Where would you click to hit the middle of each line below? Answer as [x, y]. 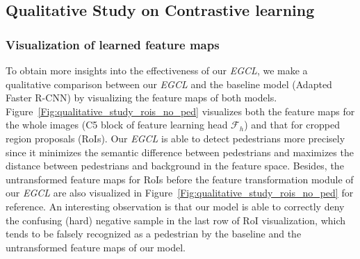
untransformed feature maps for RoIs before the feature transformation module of [180, 179]
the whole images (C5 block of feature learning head [117, 125]
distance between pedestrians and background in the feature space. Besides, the [175, 166]
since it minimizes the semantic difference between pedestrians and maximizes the [180, 152]
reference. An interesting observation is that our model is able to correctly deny [175, 206]
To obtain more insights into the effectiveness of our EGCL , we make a [157, 70]
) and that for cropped [292, 125]
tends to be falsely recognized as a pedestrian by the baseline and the [154, 234]
